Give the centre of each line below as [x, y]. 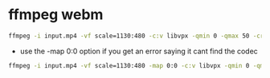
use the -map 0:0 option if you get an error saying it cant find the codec [139, 51]
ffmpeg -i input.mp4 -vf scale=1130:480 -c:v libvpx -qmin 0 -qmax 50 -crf [138, 36]
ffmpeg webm [56, 15]
